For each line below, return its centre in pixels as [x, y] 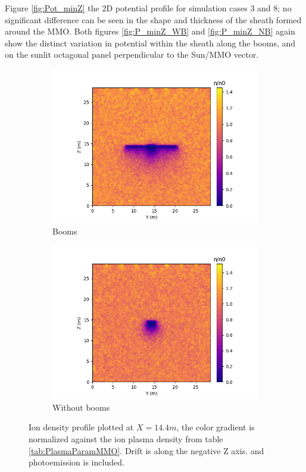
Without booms [81, 407]
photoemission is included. [76, 462]
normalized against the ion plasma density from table [126, 438]
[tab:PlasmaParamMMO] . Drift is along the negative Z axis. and [146, 450]
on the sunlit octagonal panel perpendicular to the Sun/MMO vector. [132, 54]
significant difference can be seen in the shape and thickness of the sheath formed [153, 19]
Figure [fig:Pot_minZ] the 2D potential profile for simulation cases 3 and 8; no [148, 8]
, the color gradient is [216, 427]
